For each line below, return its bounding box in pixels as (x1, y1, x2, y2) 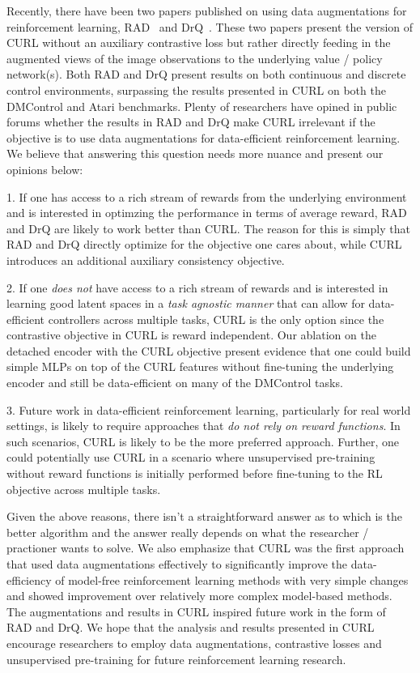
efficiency (6, 571, 52, 588)
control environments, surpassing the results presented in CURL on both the (6, 81, 386, 98)
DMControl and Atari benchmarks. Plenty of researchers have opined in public (6, 97, 397, 114)
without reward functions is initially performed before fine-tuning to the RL (6, 465, 383, 482)
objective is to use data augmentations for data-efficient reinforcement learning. (6, 129, 401, 146)
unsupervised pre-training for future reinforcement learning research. (6, 650, 346, 667)
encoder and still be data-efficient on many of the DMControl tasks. (6, 374, 343, 391)
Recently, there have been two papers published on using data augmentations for (6, 2, 407, 19)
